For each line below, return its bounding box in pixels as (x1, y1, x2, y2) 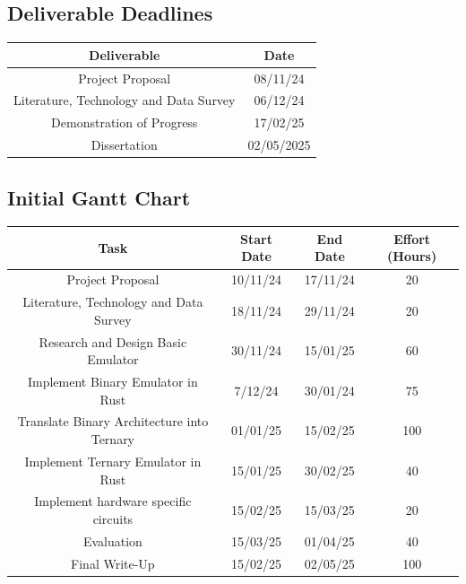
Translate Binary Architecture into (17, 412, 209, 431)
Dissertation (91, 135, 158, 154)
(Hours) (387, 247, 437, 266)
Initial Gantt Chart (7, 183, 191, 211)
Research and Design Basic (39, 332, 187, 351)
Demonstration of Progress (51, 113, 198, 132)
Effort (393, 229, 431, 248)
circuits (92, 509, 134, 527)
